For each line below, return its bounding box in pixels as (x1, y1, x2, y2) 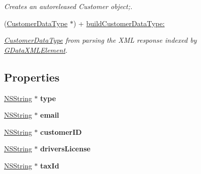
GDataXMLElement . (4, 44, 68, 55)
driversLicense (40, 143, 90, 154)
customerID (40, 126, 82, 137)
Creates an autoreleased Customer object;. (4, 1, 133, 11)
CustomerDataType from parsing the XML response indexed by (4, 35, 197, 45)
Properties (4, 69, 60, 84)
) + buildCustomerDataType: (73, 18, 165, 28)
